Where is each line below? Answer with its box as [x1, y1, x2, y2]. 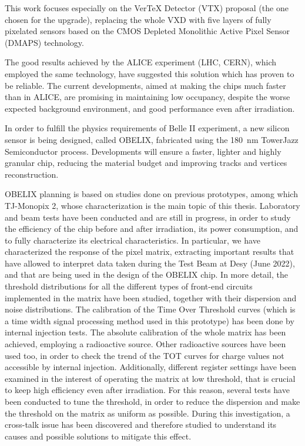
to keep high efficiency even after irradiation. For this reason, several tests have [5, 384, 290, 396]
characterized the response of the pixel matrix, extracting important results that [5, 245, 294, 258]
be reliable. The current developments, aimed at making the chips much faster [5, 79, 286, 91]
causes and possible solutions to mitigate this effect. [5, 430, 192, 442]
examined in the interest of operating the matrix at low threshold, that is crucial [5, 372, 296, 384]
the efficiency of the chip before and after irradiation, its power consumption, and [5, 222, 299, 235]
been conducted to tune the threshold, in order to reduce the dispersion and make [5, 395, 300, 407]
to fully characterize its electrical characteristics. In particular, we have [5, 234, 260, 246]
